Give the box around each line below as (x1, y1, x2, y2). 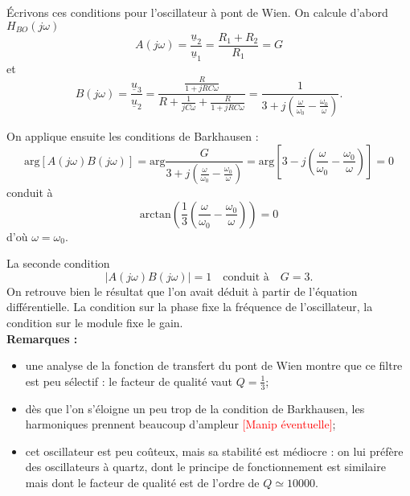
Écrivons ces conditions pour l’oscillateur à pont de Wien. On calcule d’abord (6, 4, 388, 20)
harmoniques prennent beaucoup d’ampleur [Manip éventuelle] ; (25, 416, 336, 432)
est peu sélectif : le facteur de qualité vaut (25, 372, 233, 389)
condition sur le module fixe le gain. (6, 314, 183, 330)
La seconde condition (6, 255, 110, 272)
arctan (139, 208, 171, 220)
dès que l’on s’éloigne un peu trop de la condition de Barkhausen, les (25, 400, 365, 416)
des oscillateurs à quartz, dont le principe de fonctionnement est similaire (25, 458, 386, 475)
